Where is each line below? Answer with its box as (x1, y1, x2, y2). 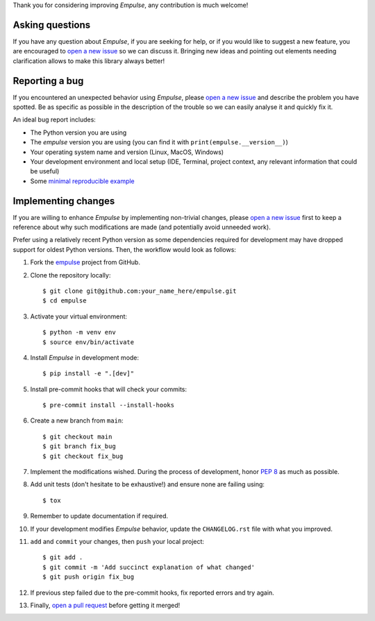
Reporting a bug (12, 75, 84, 87)
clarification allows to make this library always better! (12, 56, 165, 65)
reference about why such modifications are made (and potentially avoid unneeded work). (12, 223, 271, 232)
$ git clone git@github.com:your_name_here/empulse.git (42, 287, 237, 295)
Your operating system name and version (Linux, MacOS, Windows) (30, 148, 224, 156)
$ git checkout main (42, 432, 112, 441)
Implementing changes (12, 195, 115, 207)
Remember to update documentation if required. (30, 512, 168, 520)
